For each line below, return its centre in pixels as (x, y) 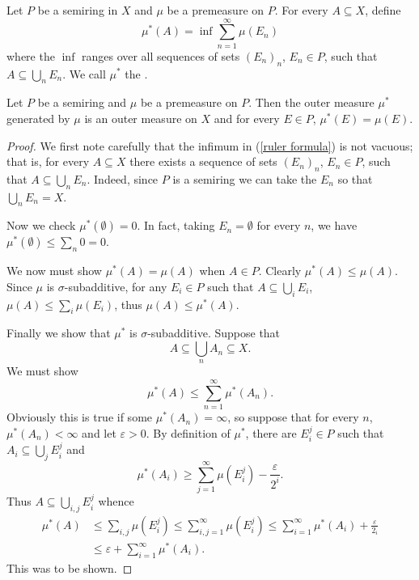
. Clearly (280, 271)
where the (31, 55)
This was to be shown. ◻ (70, 567)
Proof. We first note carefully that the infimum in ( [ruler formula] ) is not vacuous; (210, 145)
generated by (38, 118)
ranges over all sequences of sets (161, 55)
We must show (42, 371)
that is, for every (48, 161)
